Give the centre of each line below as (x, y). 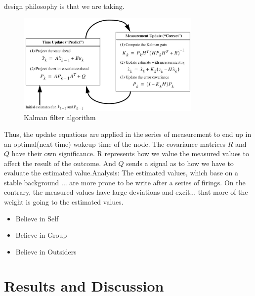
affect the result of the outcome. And (60, 163)
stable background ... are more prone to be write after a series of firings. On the (125, 182)
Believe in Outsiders (46, 251)
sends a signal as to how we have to (180, 163)
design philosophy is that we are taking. (64, 6)
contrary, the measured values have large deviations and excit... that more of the (126, 192)
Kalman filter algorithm (60, 117)
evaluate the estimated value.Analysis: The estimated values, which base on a (121, 173)
